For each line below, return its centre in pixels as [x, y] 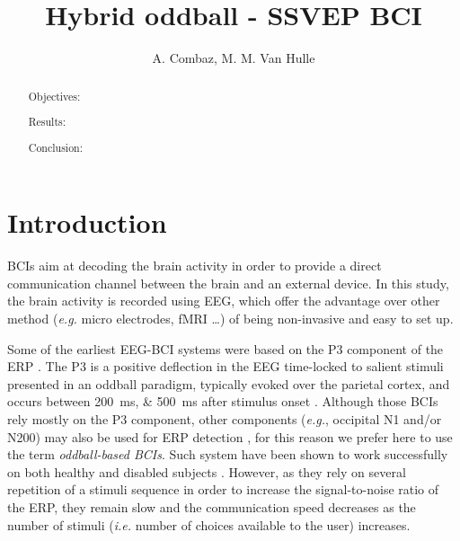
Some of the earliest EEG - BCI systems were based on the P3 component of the [226, 348]
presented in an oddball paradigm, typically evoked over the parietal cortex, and [229, 383]
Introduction [87, 222]
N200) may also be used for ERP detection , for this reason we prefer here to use [230, 436]
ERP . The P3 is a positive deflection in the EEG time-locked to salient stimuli [226, 366]
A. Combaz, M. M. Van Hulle [234, 58]
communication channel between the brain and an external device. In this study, [228, 283]
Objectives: [54, 96]
